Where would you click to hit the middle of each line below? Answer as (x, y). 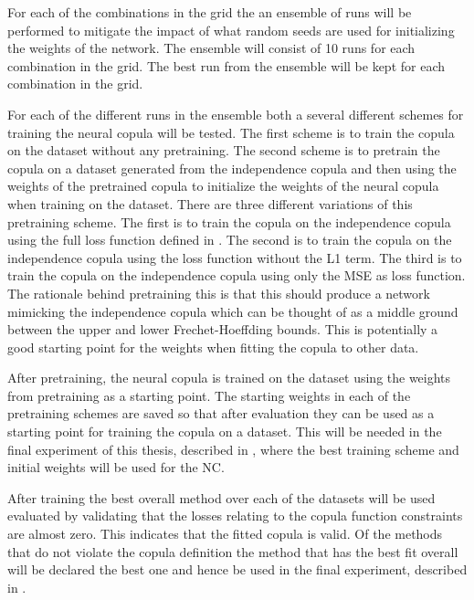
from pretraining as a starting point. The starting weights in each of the (209, 395)
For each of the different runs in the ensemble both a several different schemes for (236, 114)
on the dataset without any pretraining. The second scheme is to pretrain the (224, 150)
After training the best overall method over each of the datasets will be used (221, 497)
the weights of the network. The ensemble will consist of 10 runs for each (211, 48)
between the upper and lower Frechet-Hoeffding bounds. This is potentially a (223, 329)
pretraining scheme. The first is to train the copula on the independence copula (229, 221)
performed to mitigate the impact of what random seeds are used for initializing (231, 30)
